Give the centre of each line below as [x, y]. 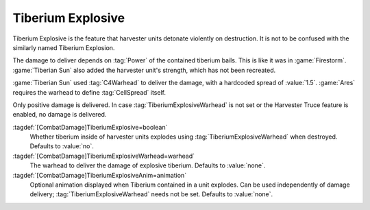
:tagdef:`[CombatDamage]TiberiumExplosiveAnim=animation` [100, 175]
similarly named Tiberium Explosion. [64, 47]
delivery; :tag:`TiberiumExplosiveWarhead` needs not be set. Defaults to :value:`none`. [151, 194]
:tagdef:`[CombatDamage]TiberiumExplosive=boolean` [90, 127]
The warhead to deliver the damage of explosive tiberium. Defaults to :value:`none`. [148, 165]
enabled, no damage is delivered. [60, 115]
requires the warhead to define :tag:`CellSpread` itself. [89, 92]
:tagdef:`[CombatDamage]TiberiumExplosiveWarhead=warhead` [104, 156]
